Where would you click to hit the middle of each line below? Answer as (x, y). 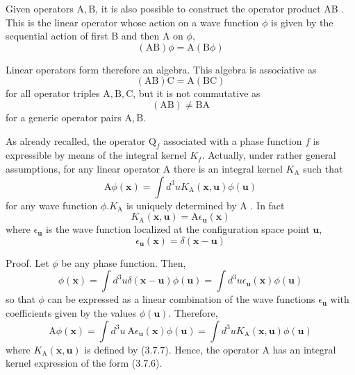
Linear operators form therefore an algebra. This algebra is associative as (161, 69)
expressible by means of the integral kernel (96, 155)
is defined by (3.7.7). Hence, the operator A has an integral (210, 349)
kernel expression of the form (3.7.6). (84, 363)
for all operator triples (53, 93)
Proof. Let (27, 262)
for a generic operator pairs (64, 117)
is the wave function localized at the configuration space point (177, 229)
